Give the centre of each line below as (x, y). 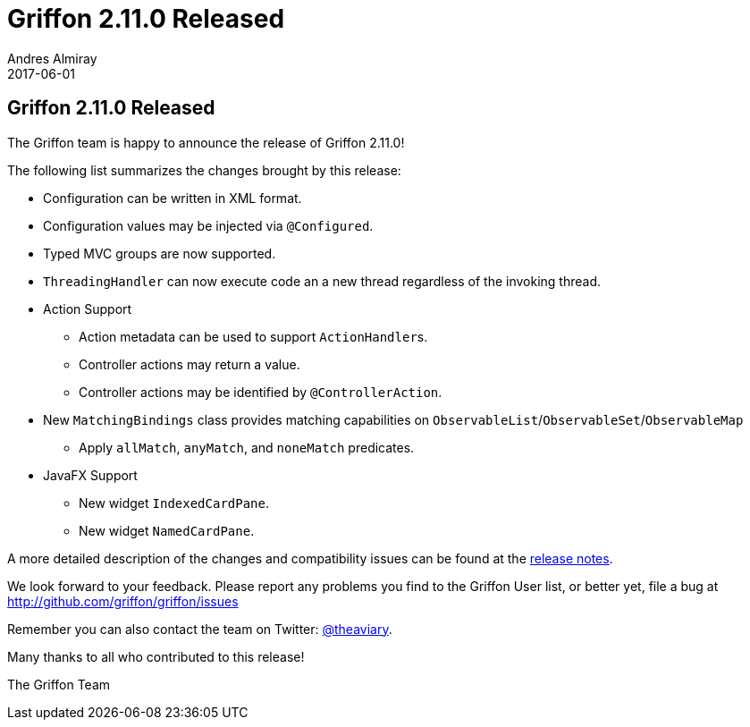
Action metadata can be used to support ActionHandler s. (253, 336)
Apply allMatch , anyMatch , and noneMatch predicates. (247, 447)
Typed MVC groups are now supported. (160, 253)
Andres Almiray (52, 58)
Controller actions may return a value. (190, 364)
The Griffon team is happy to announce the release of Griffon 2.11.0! (206, 142)
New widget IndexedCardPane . (174, 503)
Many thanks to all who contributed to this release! (156, 656)
